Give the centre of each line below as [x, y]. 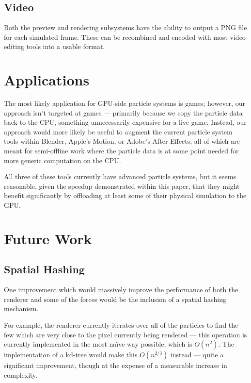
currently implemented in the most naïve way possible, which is [98, 344]
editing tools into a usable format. [55, 46]
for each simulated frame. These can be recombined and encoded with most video [125, 37]
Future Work [48, 238]
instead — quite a [197, 355]
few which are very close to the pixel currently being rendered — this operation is [125, 334]
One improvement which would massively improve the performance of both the [121, 290]
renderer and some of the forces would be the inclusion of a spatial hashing [115, 299]
